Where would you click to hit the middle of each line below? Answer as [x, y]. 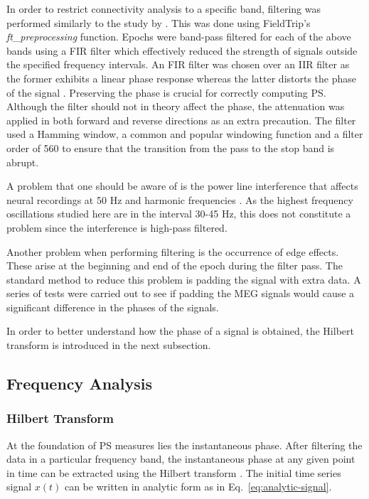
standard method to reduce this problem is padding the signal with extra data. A [184, 279]
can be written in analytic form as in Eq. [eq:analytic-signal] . [198, 487]
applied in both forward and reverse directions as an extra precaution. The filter [181, 120]
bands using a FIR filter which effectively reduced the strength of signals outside [182, 50]
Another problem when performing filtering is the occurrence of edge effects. [173, 251]
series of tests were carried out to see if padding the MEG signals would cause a [181, 293]
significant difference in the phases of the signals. [113, 307]
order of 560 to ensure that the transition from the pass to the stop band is [171, 147]
